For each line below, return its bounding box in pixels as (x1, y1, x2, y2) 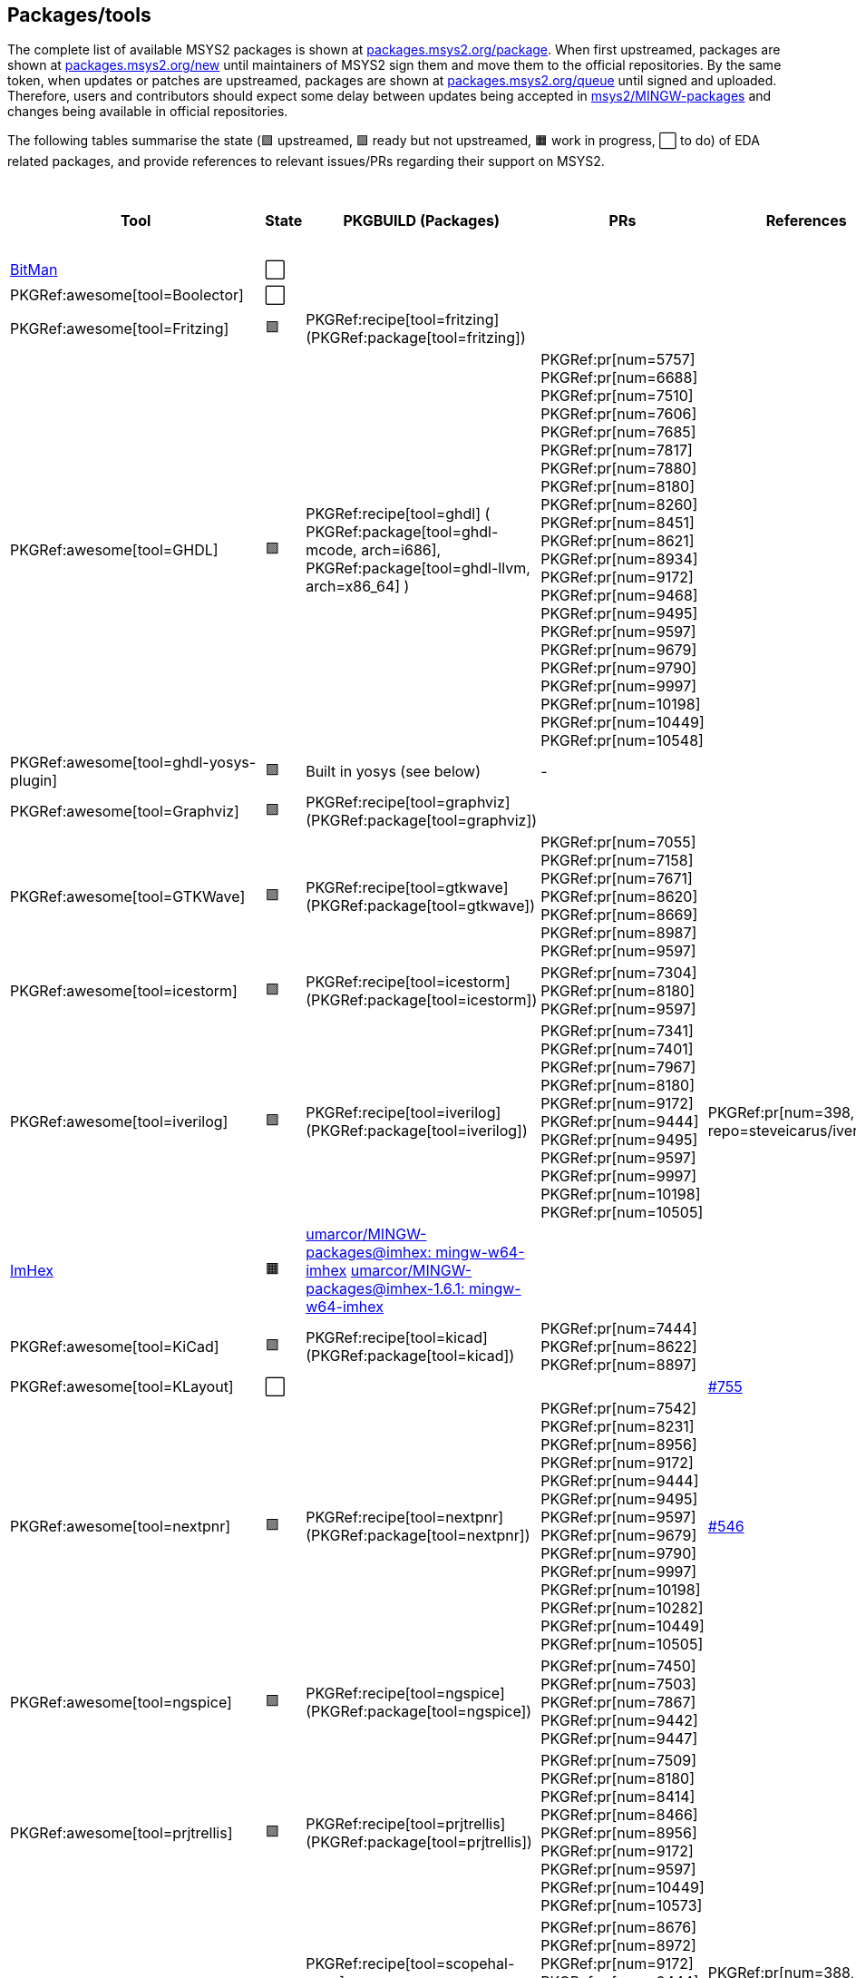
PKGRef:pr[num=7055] (540, 833, 696, 852)
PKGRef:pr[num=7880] (540, 459, 697, 478)
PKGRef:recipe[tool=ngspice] (306, 1684, 505, 1703)
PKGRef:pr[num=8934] (540, 550, 698, 569)
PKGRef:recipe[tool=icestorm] (306, 973, 511, 992)
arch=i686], (361, 541, 442, 560)
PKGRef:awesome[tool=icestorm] (10, 982, 238, 1001)
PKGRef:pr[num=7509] (540, 1751, 696, 1770)
